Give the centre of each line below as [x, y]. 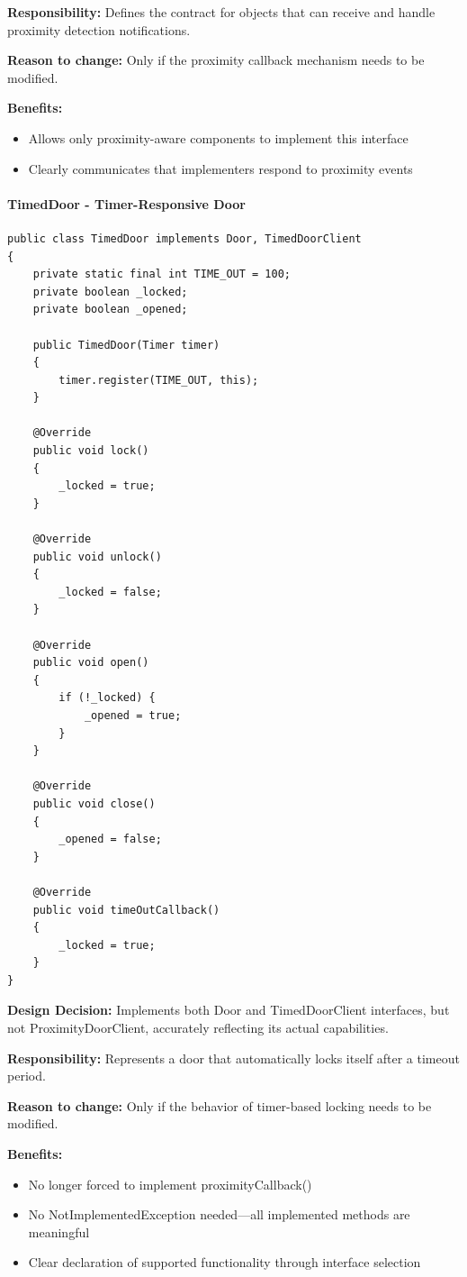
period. [27, 1076]
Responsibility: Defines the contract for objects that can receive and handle [221, 12]
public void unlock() [97, 556]
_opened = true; [133, 715]
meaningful [59, 1231]
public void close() [94, 803]
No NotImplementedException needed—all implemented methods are [219, 1214]
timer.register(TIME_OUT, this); [159, 380]
